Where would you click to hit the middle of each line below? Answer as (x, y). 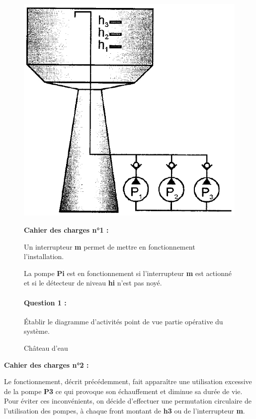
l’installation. (44, 256)
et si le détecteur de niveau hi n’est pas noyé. (93, 283)
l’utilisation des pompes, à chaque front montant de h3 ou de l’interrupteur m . (125, 410)
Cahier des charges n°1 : (66, 230)
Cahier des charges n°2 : (46, 364)
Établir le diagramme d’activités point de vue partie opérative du (124, 321)
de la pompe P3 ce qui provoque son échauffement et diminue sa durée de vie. (123, 391)
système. (37, 331)
